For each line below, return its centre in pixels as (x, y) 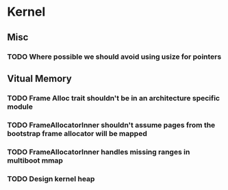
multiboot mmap (35, 160)
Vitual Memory (39, 78)
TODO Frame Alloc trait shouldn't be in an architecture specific (114, 98)
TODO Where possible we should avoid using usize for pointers (114, 57)
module (20, 107)
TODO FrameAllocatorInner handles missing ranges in (99, 152)
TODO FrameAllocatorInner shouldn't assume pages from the (111, 125)
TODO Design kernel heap (51, 178)
